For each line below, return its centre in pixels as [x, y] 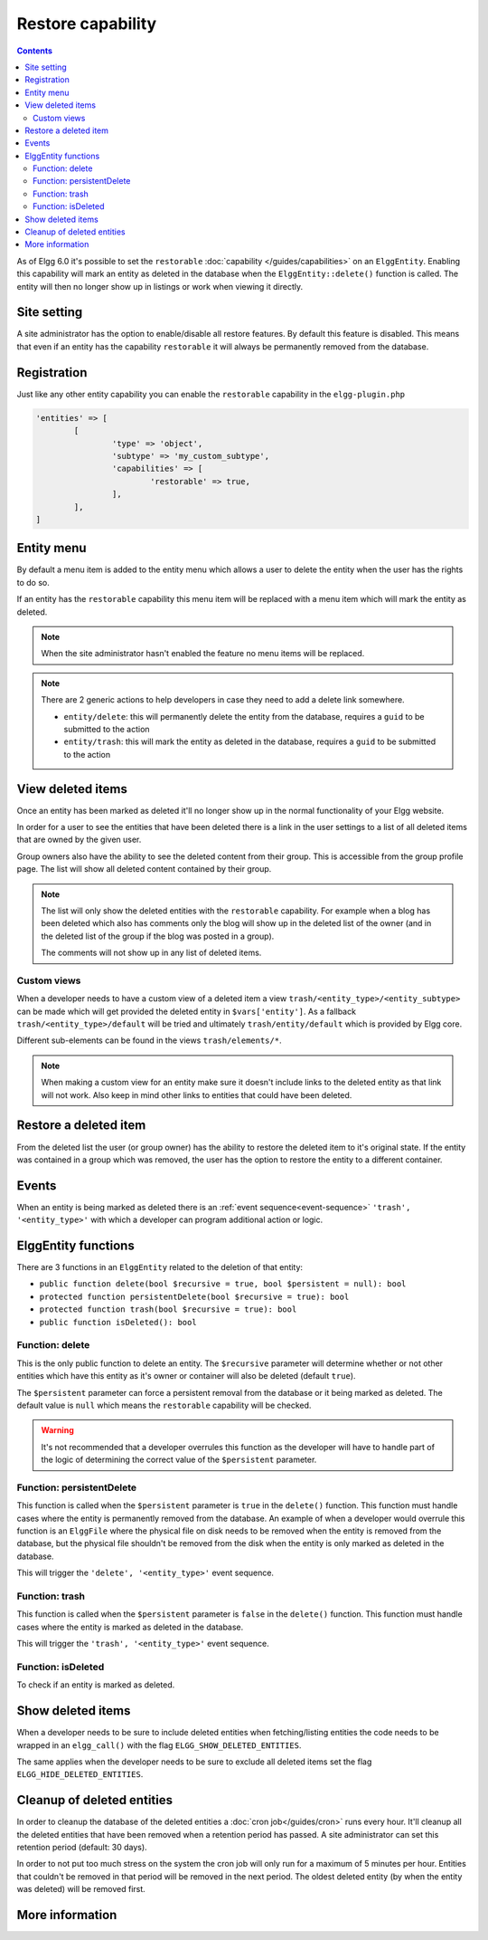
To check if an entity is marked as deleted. [96, 1685]
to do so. [33, 582]
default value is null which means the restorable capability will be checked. [164, 1405]
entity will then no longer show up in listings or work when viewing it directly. [160, 286]
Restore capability [87, 24]
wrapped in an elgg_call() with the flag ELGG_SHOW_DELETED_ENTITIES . [159, 1745]
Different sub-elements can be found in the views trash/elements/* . [149, 1040]
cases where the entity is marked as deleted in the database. [130, 1627]
